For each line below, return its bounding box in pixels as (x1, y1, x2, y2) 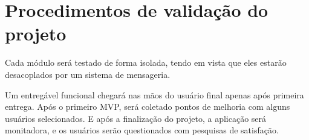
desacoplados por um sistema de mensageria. (5, 68, 171, 80)
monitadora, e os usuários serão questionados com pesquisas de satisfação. (5, 124, 279, 136)
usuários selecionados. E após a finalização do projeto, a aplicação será (5, 112, 267, 124)
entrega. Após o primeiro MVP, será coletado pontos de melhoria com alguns (5, 100, 290, 113)
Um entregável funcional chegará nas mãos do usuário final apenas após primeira (5, 88, 304, 101)
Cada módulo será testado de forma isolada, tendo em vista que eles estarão (5, 56, 287, 69)
